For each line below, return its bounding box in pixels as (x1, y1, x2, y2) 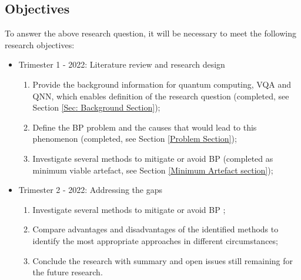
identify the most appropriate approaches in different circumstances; (32, 234, 278, 246)
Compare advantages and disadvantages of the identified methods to (32, 223, 279, 235)
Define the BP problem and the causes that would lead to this (32, 121, 257, 133)
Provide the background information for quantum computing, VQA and (32, 78, 292, 90)
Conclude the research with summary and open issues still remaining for (32, 254, 293, 266)
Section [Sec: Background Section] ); (32, 101, 160, 114)
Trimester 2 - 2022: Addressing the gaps (18, 184, 163, 196)
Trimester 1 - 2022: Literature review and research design (18, 58, 225, 71)
